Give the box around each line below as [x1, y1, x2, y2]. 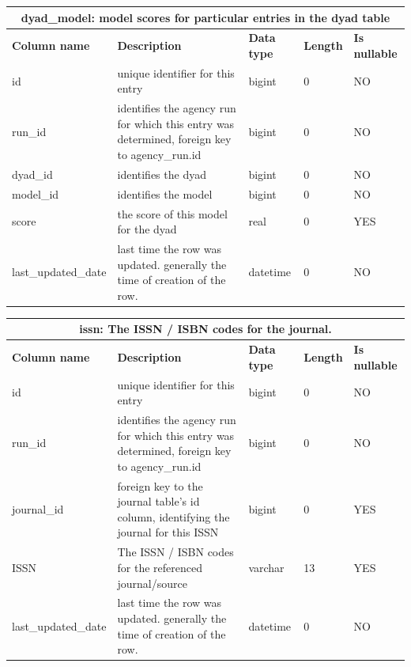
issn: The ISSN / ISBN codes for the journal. [79, 320, 332, 337]
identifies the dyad [117, 165, 206, 182]
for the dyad [117, 221, 177, 237]
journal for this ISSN [117, 524, 219, 540]
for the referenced [117, 559, 202, 575]
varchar [248, 559, 285, 575]
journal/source [117, 574, 187, 591]
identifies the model [117, 185, 213, 202]
